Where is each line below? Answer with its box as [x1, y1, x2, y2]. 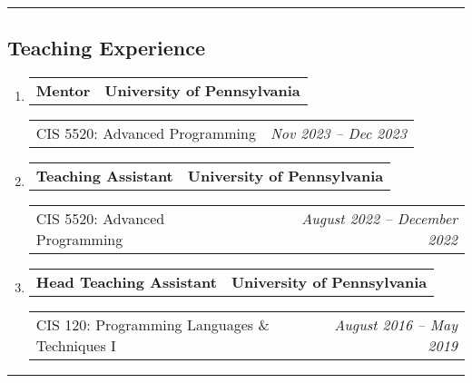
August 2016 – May [334, 314, 457, 336]
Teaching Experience [7, 34, 206, 62]
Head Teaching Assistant [35, 271, 217, 293]
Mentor [35, 80, 91, 102]
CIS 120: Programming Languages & [35, 314, 270, 336]
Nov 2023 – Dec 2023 [270, 123, 407, 144]
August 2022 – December [301, 208, 457, 230]
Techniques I [35, 335, 116, 357]
